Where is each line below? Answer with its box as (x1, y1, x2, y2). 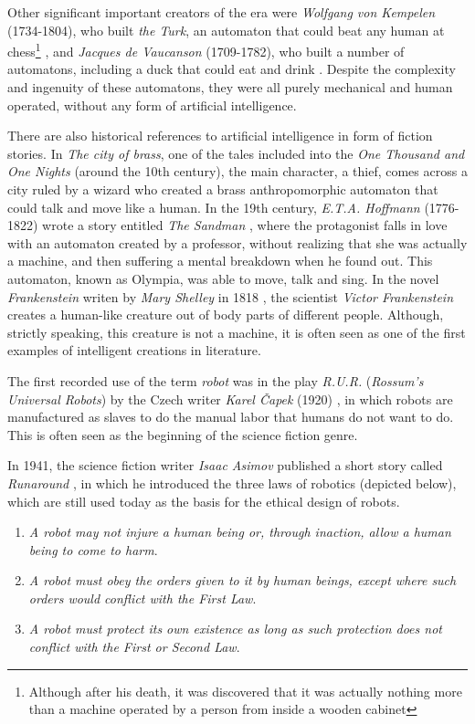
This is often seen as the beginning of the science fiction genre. (7, 425, 358, 444)
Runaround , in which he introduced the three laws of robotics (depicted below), (7, 473, 457, 492)
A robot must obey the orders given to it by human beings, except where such (28, 571, 457, 590)
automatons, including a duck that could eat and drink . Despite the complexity (7, 59, 456, 79)
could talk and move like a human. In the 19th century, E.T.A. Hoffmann (7, 197, 420, 216)
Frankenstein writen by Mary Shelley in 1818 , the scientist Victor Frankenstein (7, 287, 453, 306)
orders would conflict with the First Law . (28, 588, 257, 607)
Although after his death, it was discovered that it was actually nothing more (28, 681, 462, 700)
